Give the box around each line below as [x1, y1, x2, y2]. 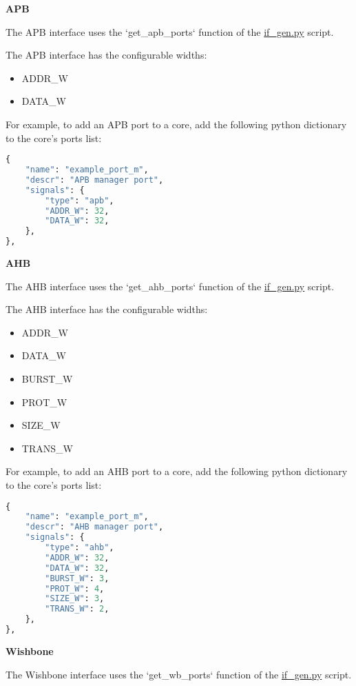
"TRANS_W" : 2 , [45, 604, 109, 614]
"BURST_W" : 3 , [45, 573, 109, 583]
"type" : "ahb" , [45, 543, 114, 553]
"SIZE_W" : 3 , [45, 594, 105, 604]
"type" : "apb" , [45, 195, 114, 205]
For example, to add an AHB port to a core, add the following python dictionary [6, 464, 348, 478]
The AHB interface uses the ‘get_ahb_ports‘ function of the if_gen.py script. [6, 279, 335, 293]
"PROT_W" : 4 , [45, 583, 105, 594]
